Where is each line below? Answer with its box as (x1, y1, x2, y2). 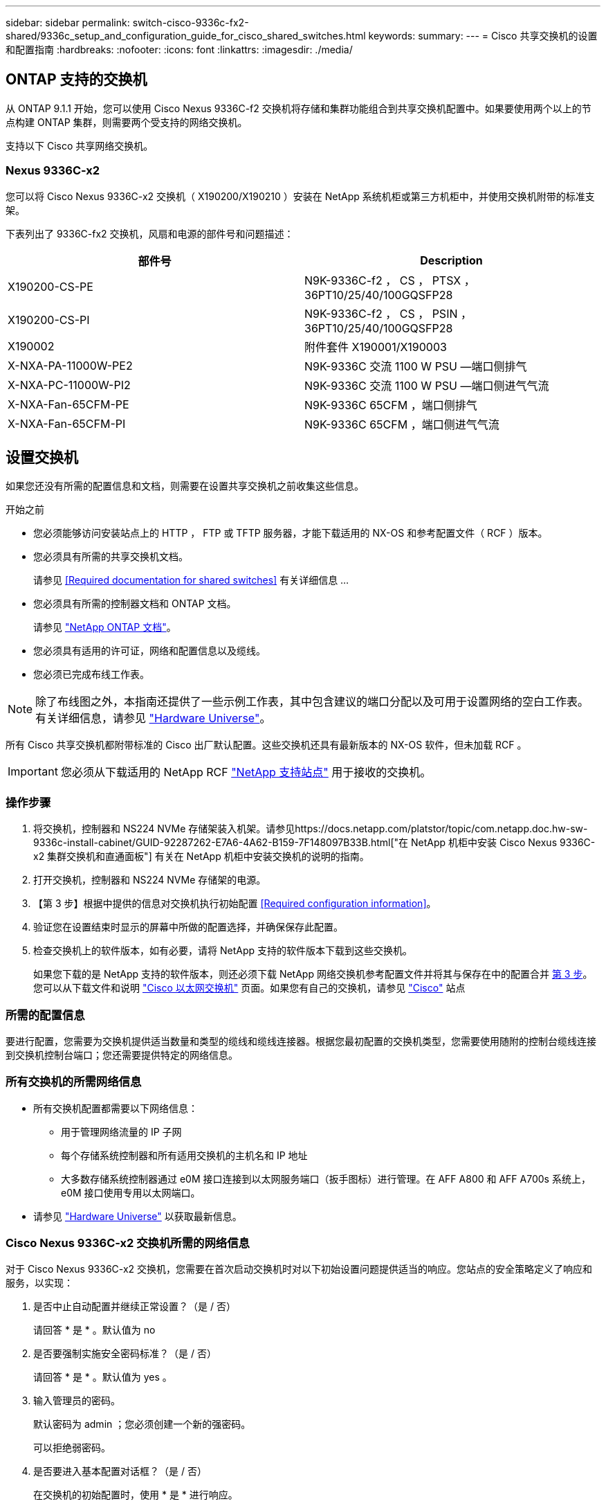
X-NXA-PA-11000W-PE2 (8, 358, 133, 373)
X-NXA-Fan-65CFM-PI (8, 416, 126, 431)
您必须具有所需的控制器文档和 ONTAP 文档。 (33, 598, 237, 610)
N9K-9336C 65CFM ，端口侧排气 (304, 397, 477, 412)
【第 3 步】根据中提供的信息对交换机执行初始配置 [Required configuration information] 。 (33, 897, 437, 910)
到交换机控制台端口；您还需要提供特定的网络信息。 (6, 1048, 238, 1061)
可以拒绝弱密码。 (33, 1442, 111, 1454)
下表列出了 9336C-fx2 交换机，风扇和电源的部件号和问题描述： (6, 227, 294, 240)
